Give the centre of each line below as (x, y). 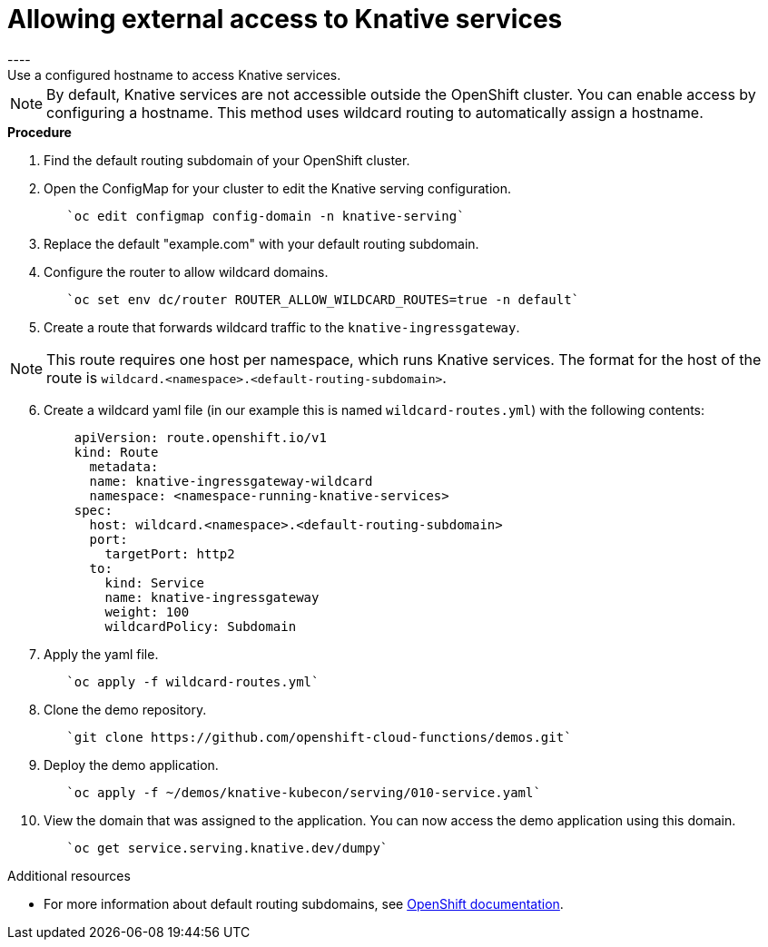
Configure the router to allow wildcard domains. (186, 271)
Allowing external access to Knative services (285, 19)
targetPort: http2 (170, 553)
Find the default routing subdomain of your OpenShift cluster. (227, 160)
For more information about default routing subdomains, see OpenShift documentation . (304, 903)
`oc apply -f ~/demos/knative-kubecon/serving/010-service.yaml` (304, 792)
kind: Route (116, 452)
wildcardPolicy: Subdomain (201, 626)
